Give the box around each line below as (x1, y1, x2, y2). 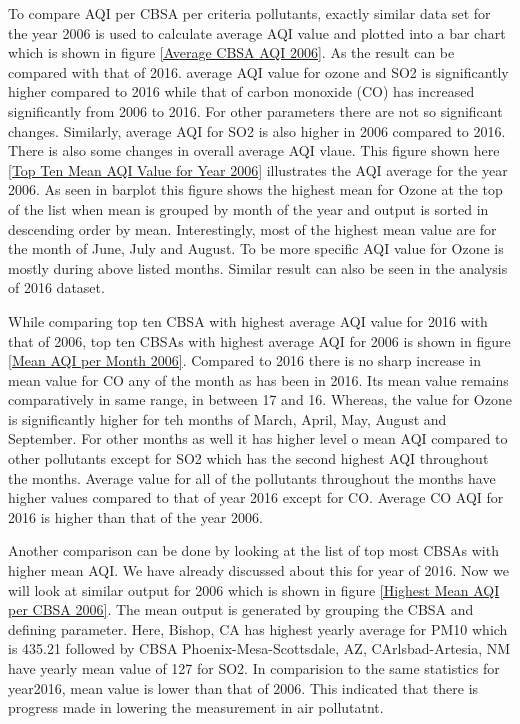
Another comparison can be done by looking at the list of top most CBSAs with (8, 540, 499, 561)
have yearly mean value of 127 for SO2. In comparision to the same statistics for (8, 658, 500, 678)
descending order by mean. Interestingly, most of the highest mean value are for (8, 218, 497, 239)
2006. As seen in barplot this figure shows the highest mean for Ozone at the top (8, 179, 503, 200)
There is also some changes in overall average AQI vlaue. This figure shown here (8, 140, 500, 161)
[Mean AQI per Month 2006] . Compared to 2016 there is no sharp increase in (8, 350, 481, 371)
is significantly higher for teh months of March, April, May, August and (8, 408, 447, 429)
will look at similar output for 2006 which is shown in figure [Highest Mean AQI (8, 579, 500, 600)
